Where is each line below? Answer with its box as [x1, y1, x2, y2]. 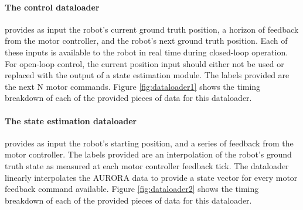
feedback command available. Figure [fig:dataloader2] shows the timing [5, 183, 259, 195]
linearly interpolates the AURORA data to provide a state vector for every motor [5, 171, 298, 183]
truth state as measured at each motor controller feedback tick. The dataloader [5, 159, 289, 171]
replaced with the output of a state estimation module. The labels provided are [5, 69, 290, 81]
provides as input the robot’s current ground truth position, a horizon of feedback [5, 23, 299, 35]
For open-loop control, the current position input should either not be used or [5, 57, 284, 69]
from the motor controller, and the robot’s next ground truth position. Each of [5, 34, 288, 47]
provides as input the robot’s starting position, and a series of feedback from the [5, 136, 294, 149]
